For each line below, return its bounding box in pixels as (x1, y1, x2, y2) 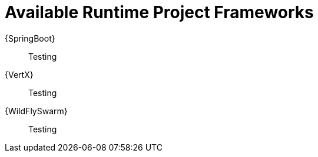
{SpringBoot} (5, 33, 55, 43)
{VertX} (5, 69, 34, 80)
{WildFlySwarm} (5, 105, 68, 116)
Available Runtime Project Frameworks (5, 2, 314, 22)
